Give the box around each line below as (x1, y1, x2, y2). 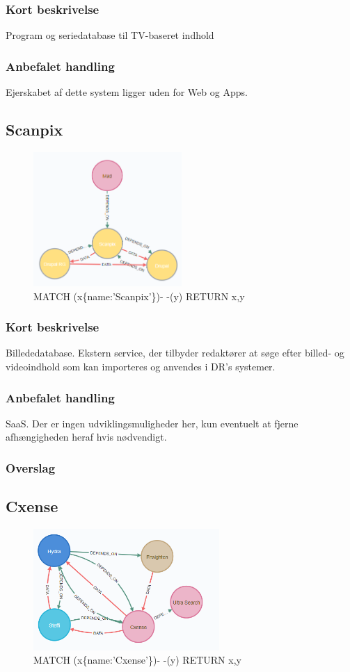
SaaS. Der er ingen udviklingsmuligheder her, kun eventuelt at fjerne (6, 416, 299, 430)
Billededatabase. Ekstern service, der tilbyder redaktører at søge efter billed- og (6, 345, 344, 360)
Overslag (6, 459, 56, 476)
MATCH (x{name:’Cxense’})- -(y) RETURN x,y (33, 653, 241, 667)
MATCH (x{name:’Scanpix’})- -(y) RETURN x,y (33, 288, 245, 303)
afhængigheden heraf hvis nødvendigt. (6, 429, 167, 444)
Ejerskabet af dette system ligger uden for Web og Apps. (6, 85, 248, 99)
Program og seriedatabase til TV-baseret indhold (6, 28, 214, 42)
